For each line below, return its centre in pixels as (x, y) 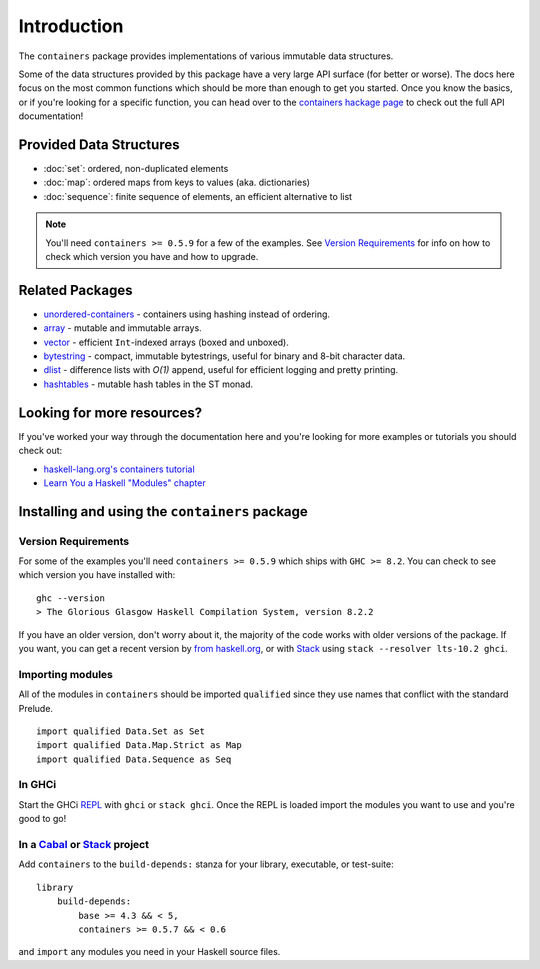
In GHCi (37, 785)
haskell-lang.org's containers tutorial (119, 469)
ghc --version (70, 598)
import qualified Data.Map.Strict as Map (139, 745)
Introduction (71, 26)
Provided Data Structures (99, 144)
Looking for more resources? (110, 412)
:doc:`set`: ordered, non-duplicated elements (136, 169)
